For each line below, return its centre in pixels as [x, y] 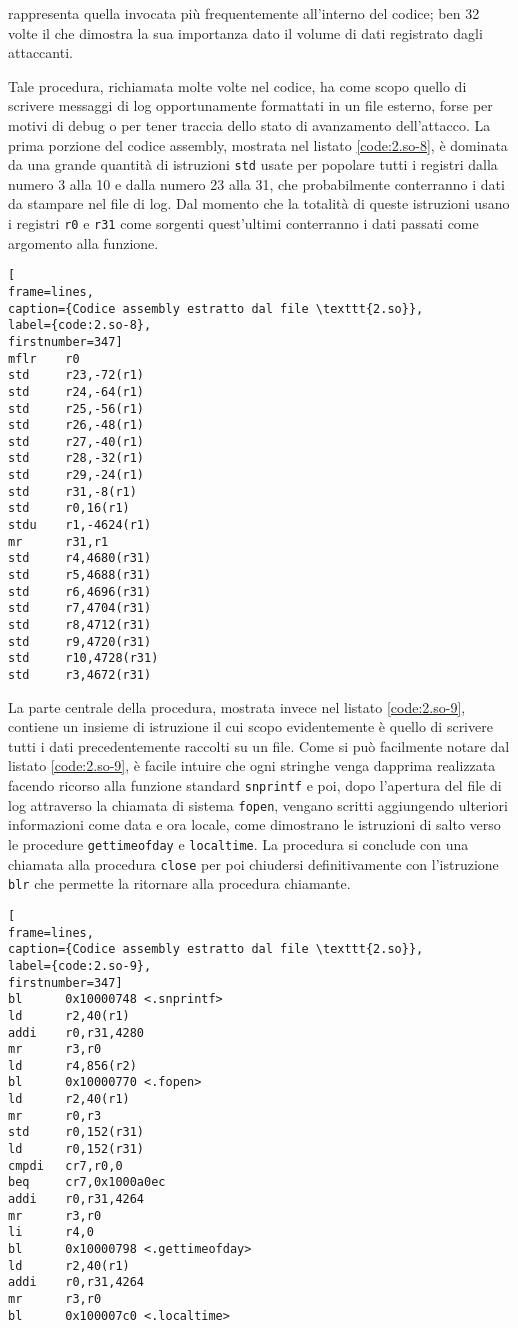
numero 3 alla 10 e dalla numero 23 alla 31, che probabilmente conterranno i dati [256, 183]
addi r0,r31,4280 [76, 1032]
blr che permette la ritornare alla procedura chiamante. [179, 883]
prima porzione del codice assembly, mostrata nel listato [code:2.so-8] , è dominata [258, 144]
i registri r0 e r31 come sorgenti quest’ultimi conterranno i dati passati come [243, 223]
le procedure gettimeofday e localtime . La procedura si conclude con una [238, 843]
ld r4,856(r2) [72, 1065]
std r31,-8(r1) [72, 491]
